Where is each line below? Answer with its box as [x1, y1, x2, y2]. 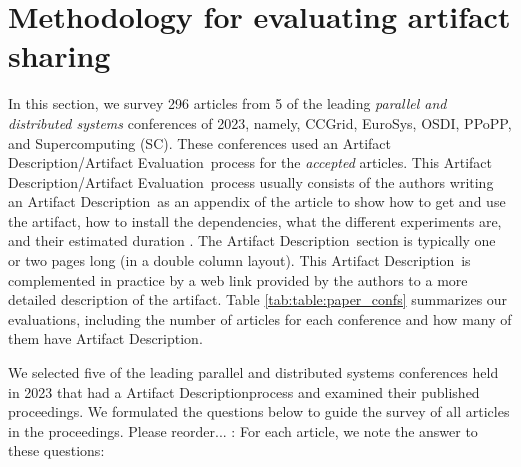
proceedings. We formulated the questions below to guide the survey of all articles [8, 401, 510, 422]
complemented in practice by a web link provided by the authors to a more [8, 269, 468, 290]
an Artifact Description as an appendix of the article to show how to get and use [8, 191, 506, 212]
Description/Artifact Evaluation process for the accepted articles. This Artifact [8, 152, 492, 173]
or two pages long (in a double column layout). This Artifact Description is [8, 250, 471, 271]
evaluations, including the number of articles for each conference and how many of [8, 308, 512, 329]
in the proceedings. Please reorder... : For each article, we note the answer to [8, 420, 478, 441]
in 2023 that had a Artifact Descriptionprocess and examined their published [8, 381, 480, 402]
